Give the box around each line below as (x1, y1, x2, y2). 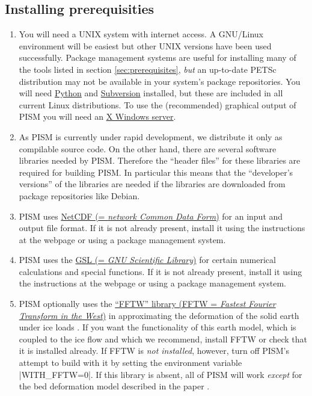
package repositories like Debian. (19, 189, 140, 202)
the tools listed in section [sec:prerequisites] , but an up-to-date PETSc (19, 63, 277, 75)
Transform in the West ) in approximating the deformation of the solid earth (19, 309, 299, 321)
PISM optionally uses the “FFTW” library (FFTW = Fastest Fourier (19, 297, 276, 310)
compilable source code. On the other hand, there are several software (19, 142, 277, 155)
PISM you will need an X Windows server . (19, 110, 176, 123)
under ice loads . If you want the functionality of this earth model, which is (19, 321, 296, 333)
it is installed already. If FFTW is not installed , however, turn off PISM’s (19, 344, 289, 357)
